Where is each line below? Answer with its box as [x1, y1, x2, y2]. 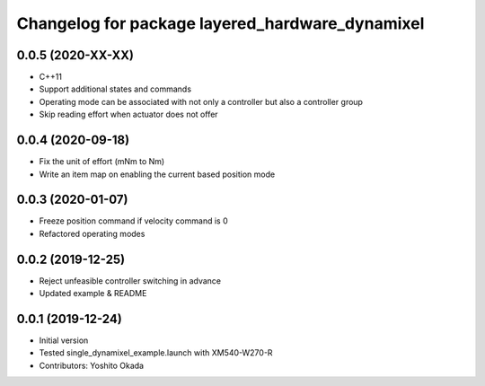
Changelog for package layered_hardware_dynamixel [16, 13, 425, 33]
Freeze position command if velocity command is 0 [39, 215, 228, 226]
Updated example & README [39, 288, 147, 299]
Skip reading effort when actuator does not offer [39, 109, 219, 120]
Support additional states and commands [39, 83, 192, 94]
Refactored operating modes [39, 228, 145, 239]
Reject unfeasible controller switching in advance [39, 275, 222, 286]
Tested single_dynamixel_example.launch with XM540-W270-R [39, 347, 273, 358]
